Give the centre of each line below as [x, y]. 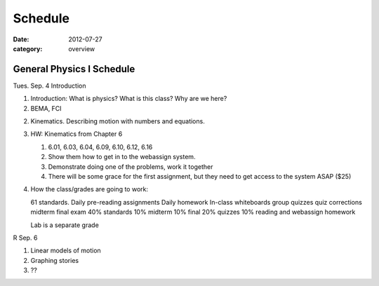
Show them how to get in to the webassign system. [122, 157]
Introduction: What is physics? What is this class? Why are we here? [129, 99]
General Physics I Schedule [74, 69]
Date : [21, 39]
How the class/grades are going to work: [89, 189]
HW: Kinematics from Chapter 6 [77, 134]
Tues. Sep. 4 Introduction [50, 86]
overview [81, 48]
